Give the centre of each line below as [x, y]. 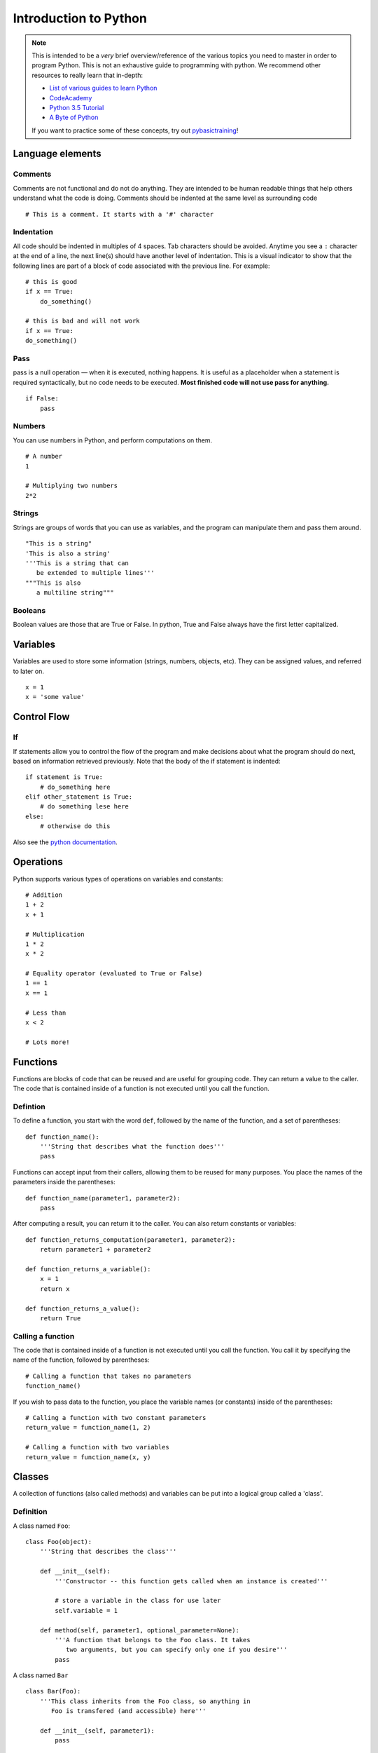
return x [55, 1289]
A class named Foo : [41, 1526]
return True [60, 1318]
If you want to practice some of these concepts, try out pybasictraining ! [135, 130]
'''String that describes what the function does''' [132, 1147]
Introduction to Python [80, 18]
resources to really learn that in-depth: [87, 75]
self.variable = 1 [86, 1610]
